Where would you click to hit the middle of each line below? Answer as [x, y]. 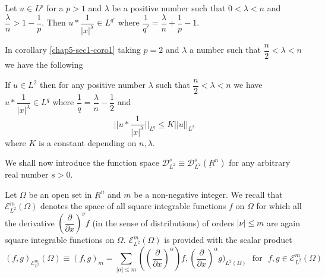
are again [283, 222]
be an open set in [60, 194]
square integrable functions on [60, 240]
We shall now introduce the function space [82, 162]
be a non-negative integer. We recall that [208, 194]
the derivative [30, 222]
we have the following [44, 64]
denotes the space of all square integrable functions [133, 206]
